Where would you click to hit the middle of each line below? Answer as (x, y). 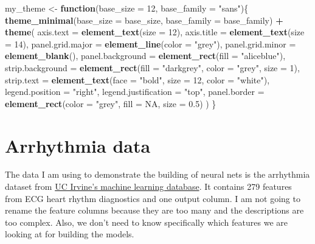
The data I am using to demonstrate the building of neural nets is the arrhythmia (157, 174)
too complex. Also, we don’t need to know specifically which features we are (146, 222)
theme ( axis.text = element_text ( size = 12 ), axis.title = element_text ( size (155, 32)
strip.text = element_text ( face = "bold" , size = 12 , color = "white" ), (137, 79)
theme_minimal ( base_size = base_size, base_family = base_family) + (144, 20)
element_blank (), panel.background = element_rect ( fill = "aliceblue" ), (145, 56)
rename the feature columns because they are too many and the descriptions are (154, 210)
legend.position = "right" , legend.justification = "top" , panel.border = (135, 92)
